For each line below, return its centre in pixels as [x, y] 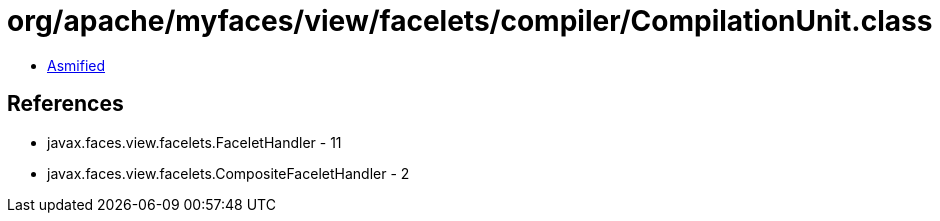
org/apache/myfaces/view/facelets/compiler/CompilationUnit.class [470, 21]
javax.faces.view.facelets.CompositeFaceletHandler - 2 [228, 173]
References [65, 104]
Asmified [76, 65]
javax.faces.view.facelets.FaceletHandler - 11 [194, 142]
